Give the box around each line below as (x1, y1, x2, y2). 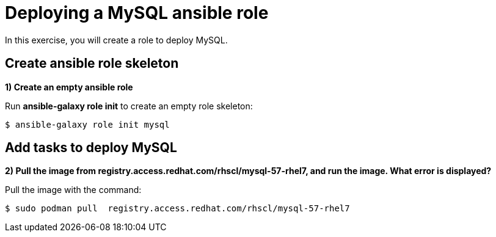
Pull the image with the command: (5, 184, 142, 195)
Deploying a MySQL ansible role (5, 2, 269, 23)
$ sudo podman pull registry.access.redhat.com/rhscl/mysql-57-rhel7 (5, 203, 350, 214)
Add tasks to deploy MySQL (5, 140, 177, 156)
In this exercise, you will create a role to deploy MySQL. (5, 34, 228, 45)
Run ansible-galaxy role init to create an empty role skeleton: (5, 100, 253, 111)
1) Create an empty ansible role (5, 81, 133, 92)
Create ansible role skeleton (5, 56, 179, 71)
